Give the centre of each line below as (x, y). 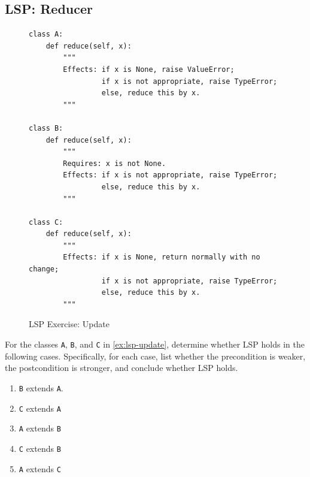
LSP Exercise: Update (69, 324)
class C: (46, 222)
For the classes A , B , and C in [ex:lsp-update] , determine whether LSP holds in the (155, 344)
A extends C (40, 468)
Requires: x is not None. (115, 163)
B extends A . (41, 387)
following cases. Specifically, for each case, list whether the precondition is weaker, (155, 356)
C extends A (40, 408)
